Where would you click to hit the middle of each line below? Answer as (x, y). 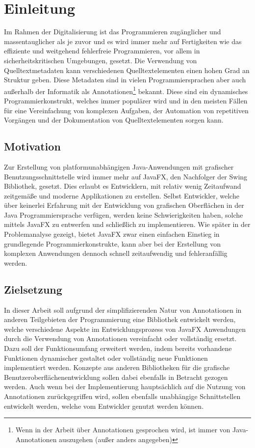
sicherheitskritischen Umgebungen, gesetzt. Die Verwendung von (101, 60)
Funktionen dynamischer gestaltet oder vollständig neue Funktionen (106, 358)
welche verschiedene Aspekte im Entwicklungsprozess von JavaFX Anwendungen (125, 329)
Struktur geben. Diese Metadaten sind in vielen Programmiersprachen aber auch (125, 80)
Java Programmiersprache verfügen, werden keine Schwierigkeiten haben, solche (124, 214)
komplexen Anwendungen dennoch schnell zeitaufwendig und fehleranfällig (116, 253)
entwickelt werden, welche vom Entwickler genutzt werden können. (104, 406)
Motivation (32, 146)
